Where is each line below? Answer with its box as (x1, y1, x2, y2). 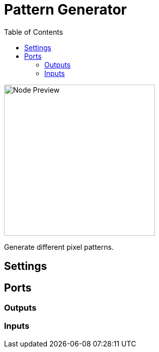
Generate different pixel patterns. (4, 242, 114, 251)
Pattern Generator (4, 1, 127, 18)
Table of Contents (4, 27, 63, 36)
